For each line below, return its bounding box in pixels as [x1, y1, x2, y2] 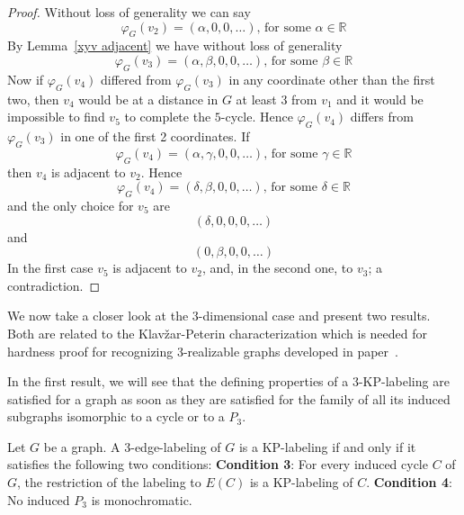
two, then [7, 89, 59, 108]
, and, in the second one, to [201, 258, 353, 277]
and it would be [336, 89, 424, 108]
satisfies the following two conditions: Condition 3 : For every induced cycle [7, 455, 428, 474]
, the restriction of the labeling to [17, 473, 201, 492]
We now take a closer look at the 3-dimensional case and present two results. [7, 306, 431, 325]
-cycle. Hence [220, 107, 293, 126]
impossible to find [7, 107, 105, 126]
